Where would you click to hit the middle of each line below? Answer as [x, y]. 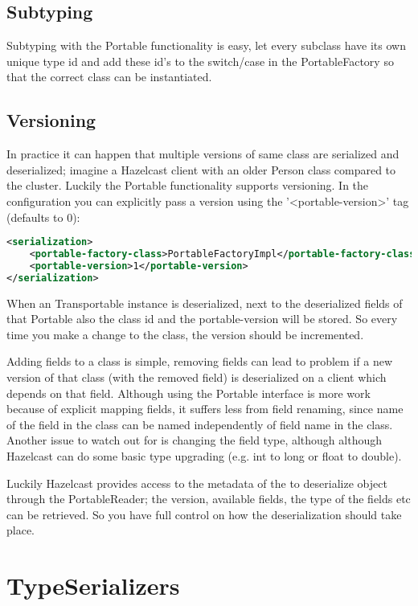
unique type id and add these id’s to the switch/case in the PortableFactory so [200, 61]
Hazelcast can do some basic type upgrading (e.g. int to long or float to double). [204, 456]
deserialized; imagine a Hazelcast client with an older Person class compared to [201, 169]
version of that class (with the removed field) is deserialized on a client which [197, 377]
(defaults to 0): [43, 217]
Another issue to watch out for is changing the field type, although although [195, 440]
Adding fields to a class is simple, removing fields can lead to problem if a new [200, 361]
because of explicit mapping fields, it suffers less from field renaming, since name [205, 409]
